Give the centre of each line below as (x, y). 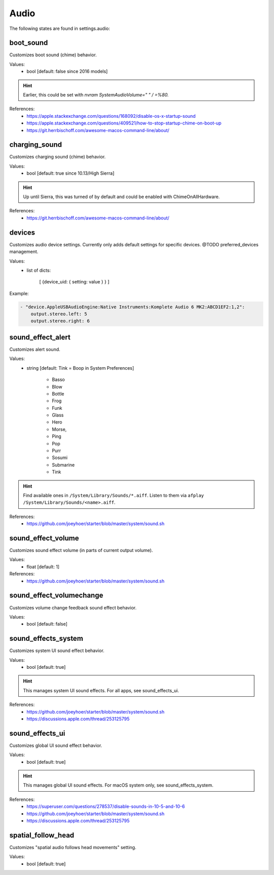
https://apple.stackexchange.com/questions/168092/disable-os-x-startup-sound (111, 116)
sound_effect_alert (40, 337)
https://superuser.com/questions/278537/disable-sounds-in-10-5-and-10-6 (106, 806)
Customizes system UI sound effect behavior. (57, 651)
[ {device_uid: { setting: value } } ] (74, 282)
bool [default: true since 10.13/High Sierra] (71, 173)
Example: (19, 293)
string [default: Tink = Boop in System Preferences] (80, 368)
